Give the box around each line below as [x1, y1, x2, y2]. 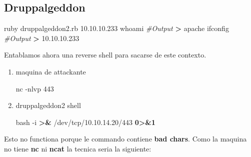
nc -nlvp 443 [15, 83, 54, 93]
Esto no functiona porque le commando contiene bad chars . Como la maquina [4, 133, 247, 144]
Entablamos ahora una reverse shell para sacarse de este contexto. [4, 49, 206, 60]
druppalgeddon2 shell [15, 100, 81, 110]
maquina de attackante [15, 66, 86, 76]
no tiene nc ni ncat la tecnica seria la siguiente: [4, 143, 151, 153]
